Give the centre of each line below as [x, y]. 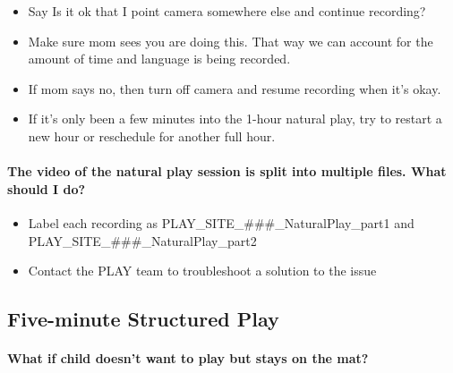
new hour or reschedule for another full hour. [152, 136]
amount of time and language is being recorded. [159, 59]
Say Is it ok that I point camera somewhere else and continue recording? [227, 11]
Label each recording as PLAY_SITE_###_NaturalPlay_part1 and [221, 222]
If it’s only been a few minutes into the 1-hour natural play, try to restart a [235, 119]
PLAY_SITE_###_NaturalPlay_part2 [142, 240]
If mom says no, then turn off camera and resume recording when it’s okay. [235, 88]
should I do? [47, 188]
